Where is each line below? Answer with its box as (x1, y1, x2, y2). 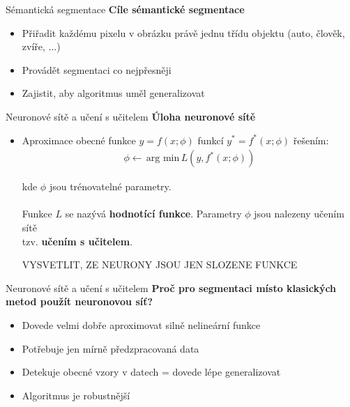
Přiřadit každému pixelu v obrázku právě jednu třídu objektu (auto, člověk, (22, 25, 345, 40)
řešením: (293, 132, 329, 147)
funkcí (197, 132, 224, 147)
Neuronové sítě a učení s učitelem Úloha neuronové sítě (6, 109, 256, 123)
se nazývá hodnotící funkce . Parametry (65, 206, 242, 221)
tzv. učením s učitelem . (22, 233, 133, 248)
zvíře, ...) (22, 39, 61, 54)
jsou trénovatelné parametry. (49, 179, 172, 194)
